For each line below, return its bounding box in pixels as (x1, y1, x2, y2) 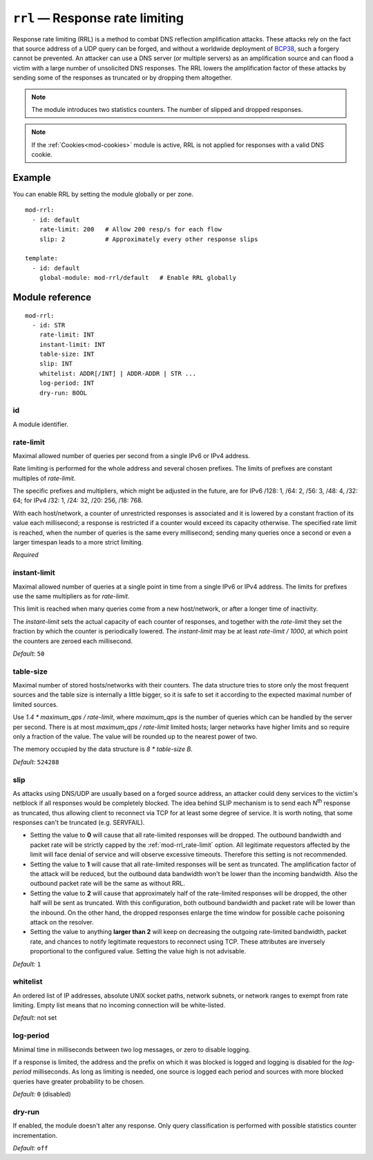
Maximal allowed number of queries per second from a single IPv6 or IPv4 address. (12, 451, 250, 459)
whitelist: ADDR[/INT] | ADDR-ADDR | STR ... (39, 370, 197, 377)
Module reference (12, 291, 92, 303)
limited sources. (12, 700, 59, 708)
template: (25, 254, 58, 263)
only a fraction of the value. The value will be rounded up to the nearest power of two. (12, 732, 258, 741)
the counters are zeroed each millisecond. (12, 636, 133, 645)
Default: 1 (12, 960, 41, 968)
